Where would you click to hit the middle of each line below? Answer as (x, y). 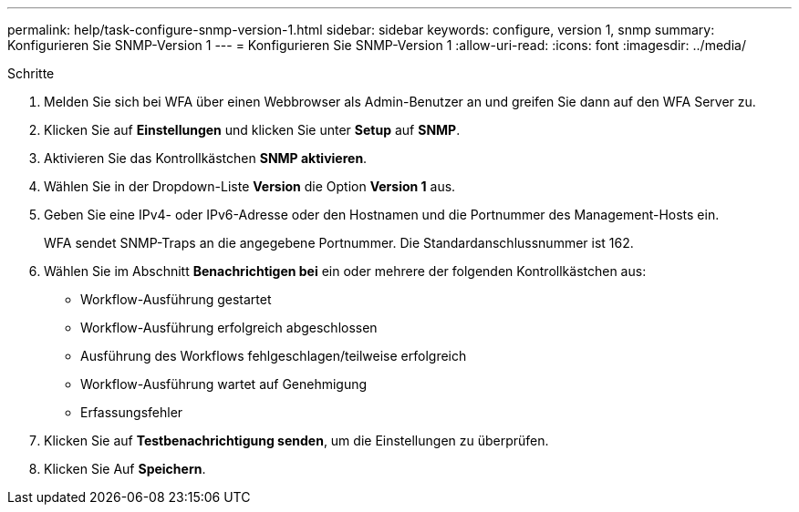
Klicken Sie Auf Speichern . (125, 469)
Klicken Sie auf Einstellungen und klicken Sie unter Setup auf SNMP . (252, 130)
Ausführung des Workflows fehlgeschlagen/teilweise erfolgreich (274, 356)
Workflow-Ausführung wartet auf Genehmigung (224, 384)
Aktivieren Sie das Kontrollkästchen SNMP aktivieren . (206, 158)
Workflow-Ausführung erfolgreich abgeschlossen (229, 328)
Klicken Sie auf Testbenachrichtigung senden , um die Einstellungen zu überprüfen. (296, 440)
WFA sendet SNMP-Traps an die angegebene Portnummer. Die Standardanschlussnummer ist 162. (339, 243)
